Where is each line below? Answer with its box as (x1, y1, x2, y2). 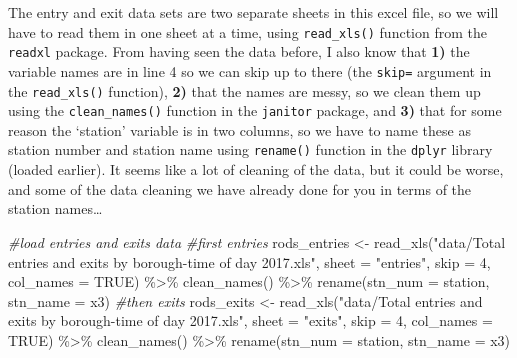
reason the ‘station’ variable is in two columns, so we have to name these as (8, 119, 471, 140)
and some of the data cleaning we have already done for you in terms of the (8, 178, 472, 199)
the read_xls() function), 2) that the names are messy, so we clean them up (8, 80, 481, 101)
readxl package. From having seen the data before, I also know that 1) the (8, 41, 470, 62)
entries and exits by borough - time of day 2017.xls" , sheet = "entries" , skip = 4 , (8, 251, 491, 272)
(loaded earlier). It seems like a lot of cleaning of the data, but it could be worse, (8, 159, 504, 180)
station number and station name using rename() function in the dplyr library (8, 139, 493, 160)
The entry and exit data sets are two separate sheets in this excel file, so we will (8, 2, 499, 22)
